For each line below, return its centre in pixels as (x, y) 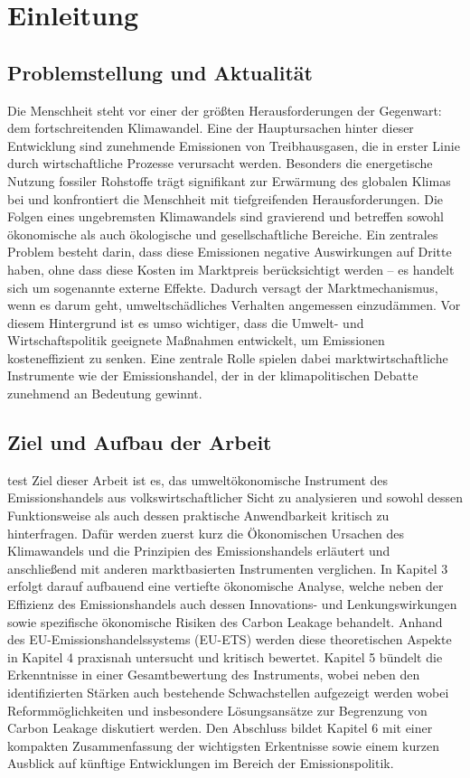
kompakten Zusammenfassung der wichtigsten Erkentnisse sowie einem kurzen (223, 745)
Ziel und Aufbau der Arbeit (140, 442)
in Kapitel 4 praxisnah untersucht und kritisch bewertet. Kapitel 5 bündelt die (225, 656)
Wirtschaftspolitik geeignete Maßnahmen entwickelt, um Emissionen (196, 340)
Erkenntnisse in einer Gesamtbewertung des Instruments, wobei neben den (214, 675)
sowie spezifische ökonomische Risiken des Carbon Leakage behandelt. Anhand (225, 621)
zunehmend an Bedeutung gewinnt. (105, 394)
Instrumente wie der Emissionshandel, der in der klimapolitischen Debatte (213, 375)
